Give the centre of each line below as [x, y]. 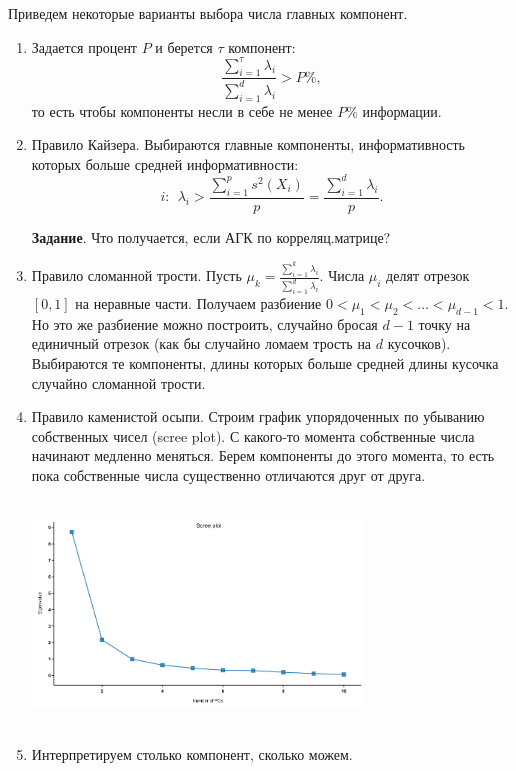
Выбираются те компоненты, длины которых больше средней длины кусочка [265, 363]
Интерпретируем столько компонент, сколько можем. [192, 753]
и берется [184, 46]
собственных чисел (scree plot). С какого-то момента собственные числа [253, 435]
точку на [444, 323]
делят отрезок [428, 275]
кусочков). [419, 343]
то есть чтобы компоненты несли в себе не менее [182, 110]
